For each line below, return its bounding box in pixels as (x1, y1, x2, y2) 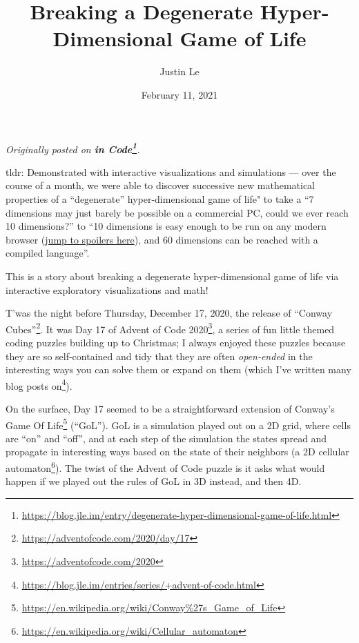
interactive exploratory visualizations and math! (6, 282, 208, 297)
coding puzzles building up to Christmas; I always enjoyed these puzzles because (6, 335, 346, 349)
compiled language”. (6, 246, 90, 260)
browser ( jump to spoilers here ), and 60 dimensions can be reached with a (6, 232, 318, 246)
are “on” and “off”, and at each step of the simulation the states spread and (6, 431, 327, 445)
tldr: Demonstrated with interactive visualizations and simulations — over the (6, 164, 336, 179)
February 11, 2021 (141, 87, 218, 101)
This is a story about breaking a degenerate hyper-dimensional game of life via (6, 268, 339, 283)
